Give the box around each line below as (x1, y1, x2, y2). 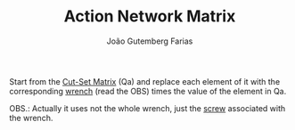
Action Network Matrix (63, 6, 236, 27)
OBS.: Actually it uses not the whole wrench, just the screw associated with (9, 102, 286, 113)
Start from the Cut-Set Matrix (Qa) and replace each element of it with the (9, 76, 281, 86)
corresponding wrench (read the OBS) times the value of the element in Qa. (9, 85, 287, 96)
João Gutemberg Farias (106, 36, 193, 46)
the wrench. (9, 112, 53, 123)
